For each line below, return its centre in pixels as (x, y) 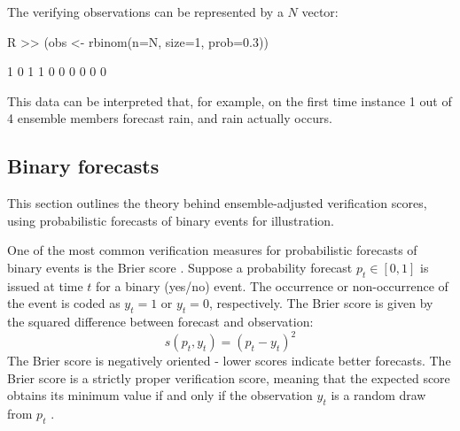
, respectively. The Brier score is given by (321, 303)
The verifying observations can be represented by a (145, 12)
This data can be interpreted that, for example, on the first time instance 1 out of (230, 100)
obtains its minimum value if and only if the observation (160, 395)
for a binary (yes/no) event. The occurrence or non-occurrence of (272, 285)
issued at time (45, 285)
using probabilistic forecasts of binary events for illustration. (171, 220)
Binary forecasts (83, 166)
